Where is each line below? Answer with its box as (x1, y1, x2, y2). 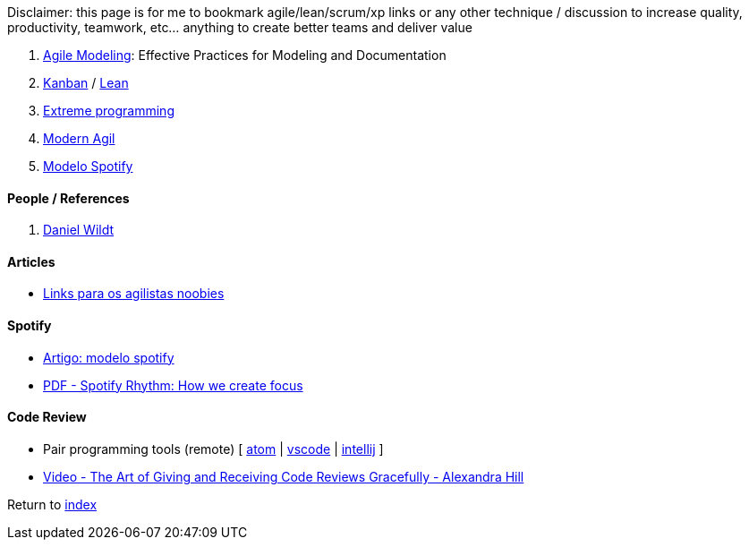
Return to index (7, 496, 98, 512)
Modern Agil (43, 131, 115, 146)
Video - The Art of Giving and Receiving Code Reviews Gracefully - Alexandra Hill (43, 468, 524, 484)
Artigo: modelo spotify (43, 349, 174, 365)
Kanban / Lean (43, 75, 129, 90)
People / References (7, 190, 130, 206)
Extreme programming (43, 103, 174, 118)
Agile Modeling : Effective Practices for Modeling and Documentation (43, 47, 447, 63)
